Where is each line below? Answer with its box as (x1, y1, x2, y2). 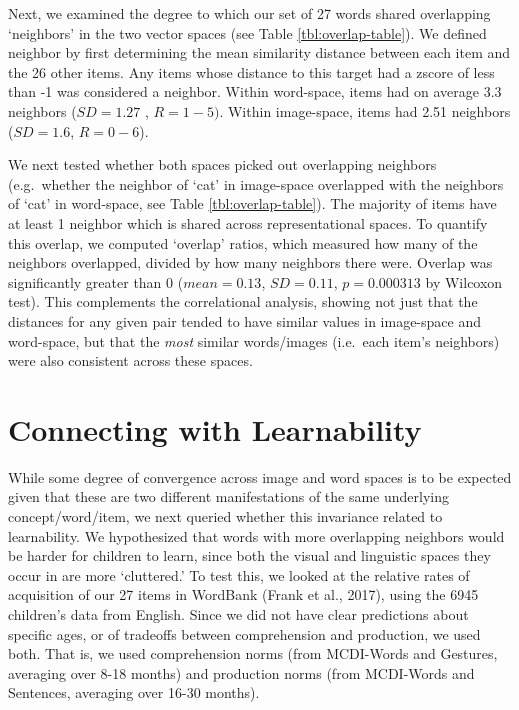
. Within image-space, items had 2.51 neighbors (219, 100, 511, 121)
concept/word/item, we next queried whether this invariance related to (8, 506, 443, 526)
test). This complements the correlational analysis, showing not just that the (8, 291, 478, 312)
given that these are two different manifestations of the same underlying (8, 486, 450, 507)
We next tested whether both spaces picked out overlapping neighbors (8, 154, 437, 175)
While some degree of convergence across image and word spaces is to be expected (8, 466, 512, 487)
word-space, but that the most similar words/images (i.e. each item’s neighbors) (8, 330, 500, 351)
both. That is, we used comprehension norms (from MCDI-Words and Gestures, (8, 643, 498, 664)
